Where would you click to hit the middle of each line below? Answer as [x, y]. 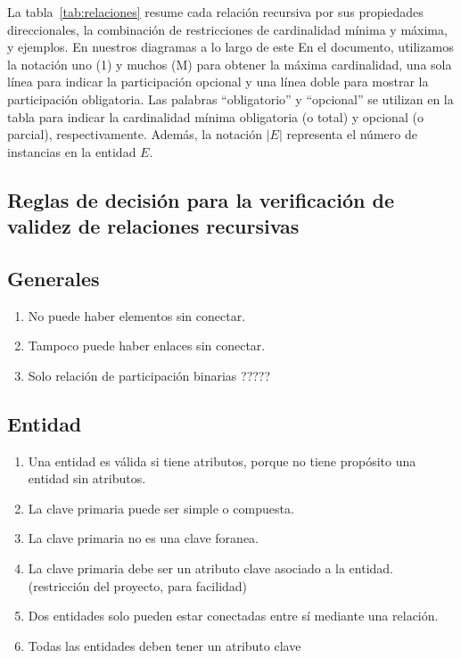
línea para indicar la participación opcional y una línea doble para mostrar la [218, 82]
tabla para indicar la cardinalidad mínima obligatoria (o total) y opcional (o [215, 116]
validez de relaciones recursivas [153, 226]
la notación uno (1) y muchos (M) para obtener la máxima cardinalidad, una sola [230, 64]
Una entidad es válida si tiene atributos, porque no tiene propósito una [222, 461]
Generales [54, 278]
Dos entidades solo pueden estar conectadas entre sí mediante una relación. [233, 616]
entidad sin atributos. [87, 478]
